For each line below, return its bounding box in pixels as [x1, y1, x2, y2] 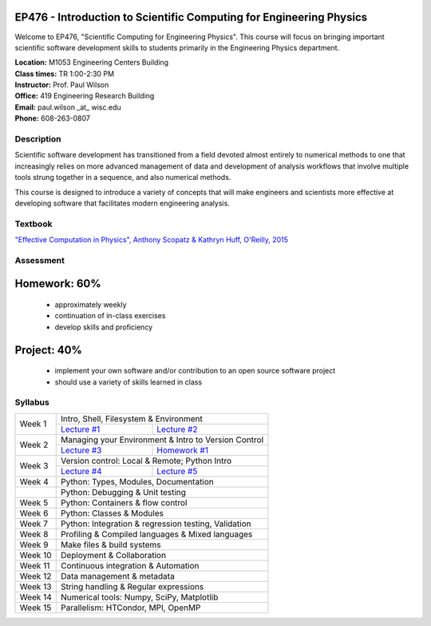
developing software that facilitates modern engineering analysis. [14, 198, 231, 208]
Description [14, 134, 61, 145]
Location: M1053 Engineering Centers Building [14, 58, 169, 67]
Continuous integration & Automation [60, 560, 200, 571]
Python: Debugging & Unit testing [60, 486, 187, 497]
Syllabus [14, 397, 49, 408]
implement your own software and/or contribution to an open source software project [54, 366, 336, 376]
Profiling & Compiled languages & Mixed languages [60, 528, 253, 540]
